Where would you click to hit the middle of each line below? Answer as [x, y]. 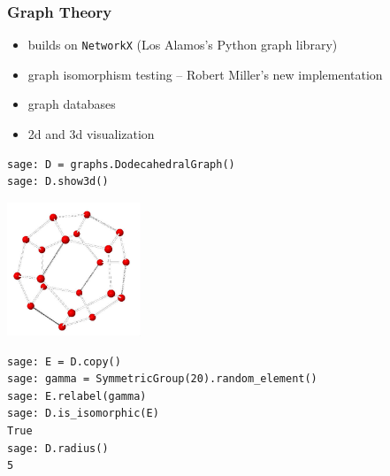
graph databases [72, 104]
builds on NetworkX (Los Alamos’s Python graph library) [183, 45]
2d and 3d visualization [91, 134]
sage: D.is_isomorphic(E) [83, 414]
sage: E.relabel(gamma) [77, 396]
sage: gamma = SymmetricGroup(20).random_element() [162, 379]
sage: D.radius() [58, 448]
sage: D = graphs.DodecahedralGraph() [121, 164]
